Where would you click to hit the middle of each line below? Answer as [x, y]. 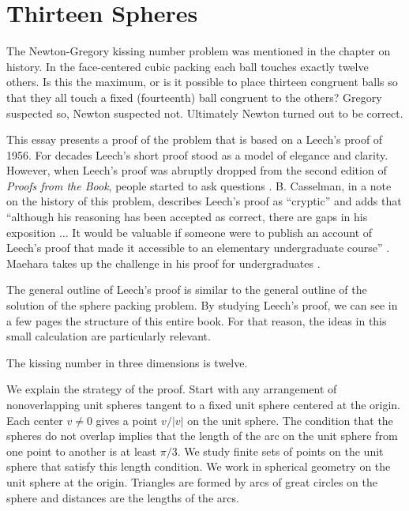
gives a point [127, 420]
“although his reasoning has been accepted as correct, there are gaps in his [187, 217]
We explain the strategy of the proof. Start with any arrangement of [172, 389]
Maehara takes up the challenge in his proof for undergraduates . [163, 263]
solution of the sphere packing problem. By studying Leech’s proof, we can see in [202, 305]
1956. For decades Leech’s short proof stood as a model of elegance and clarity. [197, 154]
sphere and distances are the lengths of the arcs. [123, 497]
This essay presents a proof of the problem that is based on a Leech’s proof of [195, 139]
